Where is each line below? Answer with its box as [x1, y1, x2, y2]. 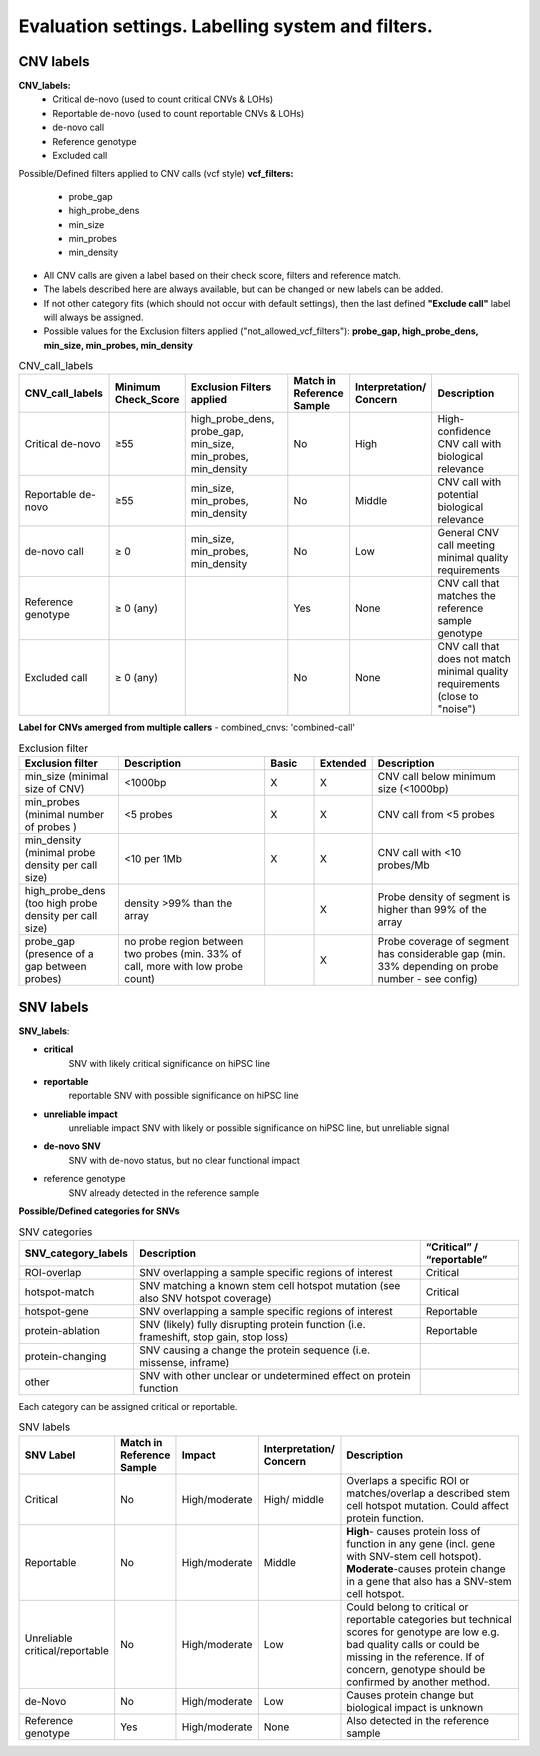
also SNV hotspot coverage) [139, 1291, 272, 1305]
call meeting [437, 538, 495, 552]
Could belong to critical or [346, 1600, 469, 1614]
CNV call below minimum [377, 770, 496, 784]
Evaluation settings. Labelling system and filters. [18, 15, 434, 37]
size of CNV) [24, 782, 85, 796]
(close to [437, 690, 479, 704]
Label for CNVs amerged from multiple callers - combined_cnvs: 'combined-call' [18, 721, 356, 734]
